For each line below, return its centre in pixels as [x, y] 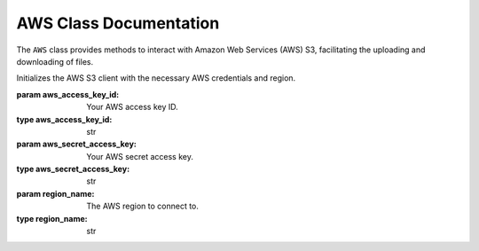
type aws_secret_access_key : [73, 169]
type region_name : [52, 218]
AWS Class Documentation [118, 23]
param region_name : [55, 193]
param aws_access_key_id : [68, 94]
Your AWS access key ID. [132, 107]
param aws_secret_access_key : [77, 144]
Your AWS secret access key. [140, 156]
